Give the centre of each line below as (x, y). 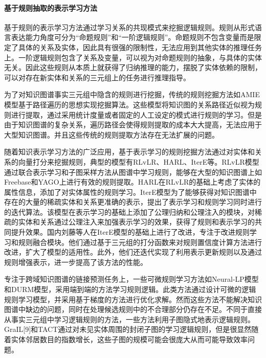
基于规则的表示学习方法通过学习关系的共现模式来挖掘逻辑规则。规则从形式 (129, 27)
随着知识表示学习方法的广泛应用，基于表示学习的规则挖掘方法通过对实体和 (129, 152)
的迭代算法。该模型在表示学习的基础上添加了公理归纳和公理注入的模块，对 (129, 211)
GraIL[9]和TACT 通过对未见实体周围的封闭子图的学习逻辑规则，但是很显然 (128, 329)
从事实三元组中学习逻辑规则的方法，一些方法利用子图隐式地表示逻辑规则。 (129, 319)
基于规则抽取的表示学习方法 (51, 7)
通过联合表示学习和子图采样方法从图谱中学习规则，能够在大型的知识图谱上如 (133, 172)
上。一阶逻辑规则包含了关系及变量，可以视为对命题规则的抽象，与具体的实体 (133, 57)
